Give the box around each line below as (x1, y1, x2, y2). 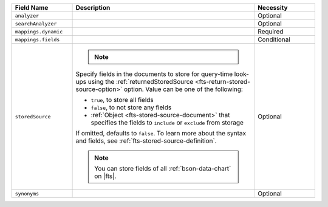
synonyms (15, 190, 39, 197)
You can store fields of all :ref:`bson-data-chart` (94, 165, 231, 172)
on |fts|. (94, 172, 117, 180)
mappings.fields (15, 36, 60, 42)
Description (75, 4, 111, 12)
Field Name (15, 4, 49, 12)
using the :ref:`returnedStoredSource (87, 78, 194, 86)
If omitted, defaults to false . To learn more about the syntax (75, 129, 247, 137)
